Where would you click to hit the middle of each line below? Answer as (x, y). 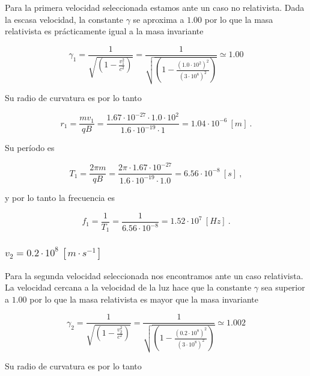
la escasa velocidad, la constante (64, 19)
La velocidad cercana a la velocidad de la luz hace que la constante (128, 287)
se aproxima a (159, 19)
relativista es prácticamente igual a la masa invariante (104, 31)
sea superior (283, 287)
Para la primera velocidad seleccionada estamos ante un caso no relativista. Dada (155, 7)
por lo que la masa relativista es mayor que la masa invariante (144, 299)
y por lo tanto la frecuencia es (60, 198)
